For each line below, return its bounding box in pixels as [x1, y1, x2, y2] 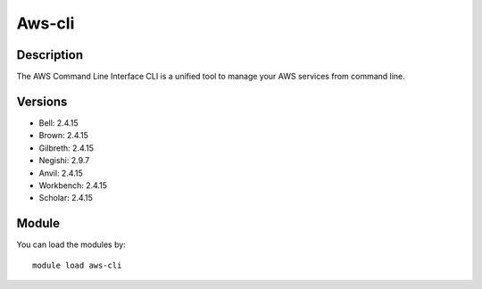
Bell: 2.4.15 [38, 117, 79, 128]
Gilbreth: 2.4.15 [38, 143, 94, 153]
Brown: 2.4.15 [38, 130, 89, 141]
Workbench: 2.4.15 [38, 179, 107, 191]
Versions [16, 94, 68, 109]
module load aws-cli [32, 260, 122, 270]
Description [16, 47, 84, 62]
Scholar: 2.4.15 [38, 193, 94, 203]
